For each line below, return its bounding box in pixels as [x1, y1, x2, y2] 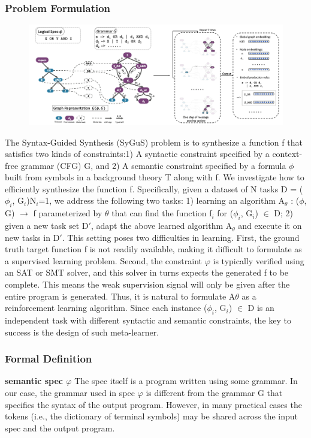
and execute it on [238, 219, 302, 232]
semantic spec [5, 374, 63, 387]
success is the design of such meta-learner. [5, 325, 159, 338]
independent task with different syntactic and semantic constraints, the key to [5, 314, 292, 327]
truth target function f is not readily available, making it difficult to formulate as [5, 243, 302, 255]
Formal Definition [5, 351, 92, 366]
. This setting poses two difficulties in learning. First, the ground [62, 231, 300, 243]
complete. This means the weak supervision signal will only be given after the [5, 278, 290, 291]
